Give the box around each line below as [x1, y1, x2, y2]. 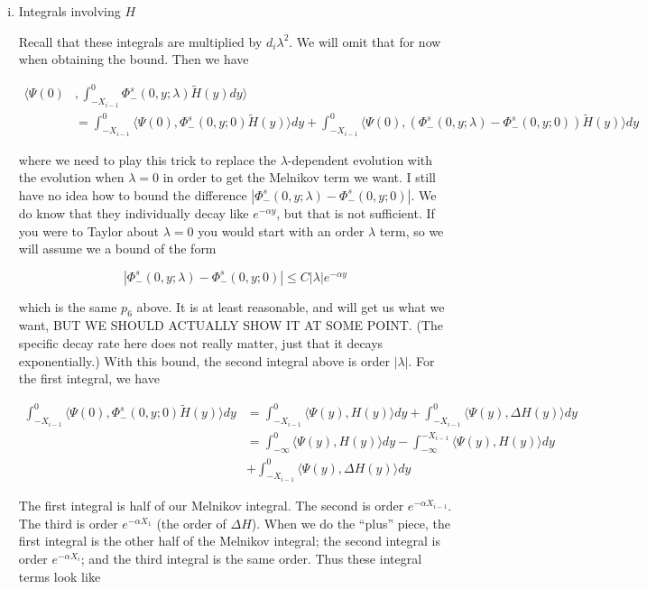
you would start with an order [198, 221, 365, 240]
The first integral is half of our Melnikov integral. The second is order [18, 496, 404, 515]
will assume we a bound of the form [18, 239, 217, 258]
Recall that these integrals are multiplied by [18, 32, 263, 51]
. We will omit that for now [289, 32, 441, 51]
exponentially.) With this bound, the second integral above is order [18, 351, 390, 370]
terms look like [18, 566, 101, 585]
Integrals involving [18, 2, 121, 20]
